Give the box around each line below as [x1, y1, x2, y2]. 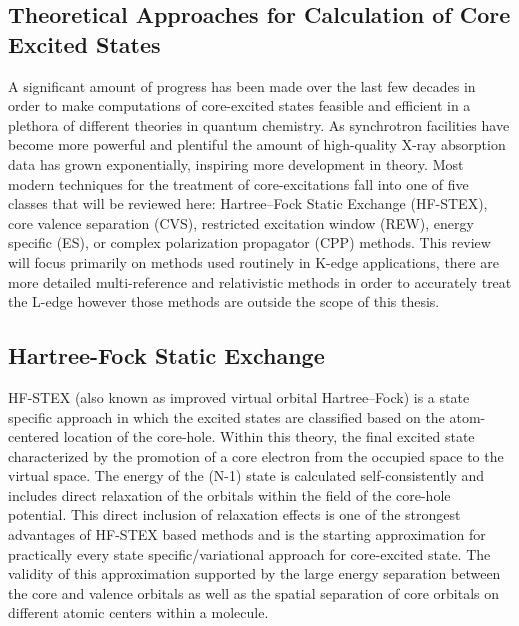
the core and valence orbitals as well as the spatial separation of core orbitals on [8, 582, 500, 603]
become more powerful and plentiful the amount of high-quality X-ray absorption [8, 134, 506, 155]
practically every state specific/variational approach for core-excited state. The [8, 543, 491, 564]
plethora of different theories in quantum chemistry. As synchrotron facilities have [8, 114, 510, 135]
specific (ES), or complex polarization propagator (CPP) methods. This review [8, 232, 491, 253]
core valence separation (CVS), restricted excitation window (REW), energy [8, 212, 474, 233]
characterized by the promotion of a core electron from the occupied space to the [8, 445, 504, 466]
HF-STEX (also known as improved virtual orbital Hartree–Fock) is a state [8, 386, 470, 407]
